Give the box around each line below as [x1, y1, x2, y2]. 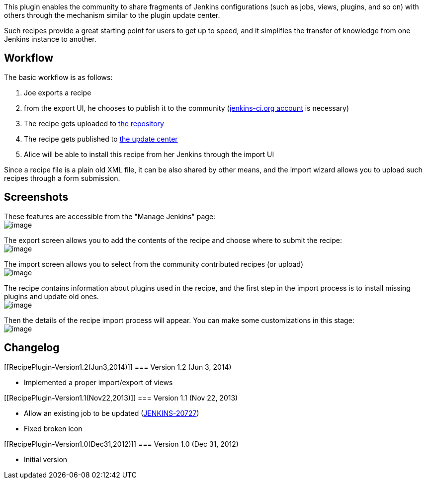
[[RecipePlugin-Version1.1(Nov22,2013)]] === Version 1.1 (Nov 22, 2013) [4, 393, 238, 402]
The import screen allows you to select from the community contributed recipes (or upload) [4, 259, 303, 268]
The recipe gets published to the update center [24, 134, 178, 143]
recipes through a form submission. [4, 173, 120, 182]
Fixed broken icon [24, 424, 83, 433]
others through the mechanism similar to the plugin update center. [4, 11, 220, 19]
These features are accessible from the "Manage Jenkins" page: [4, 212, 216, 221]
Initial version [24, 455, 68, 464]
